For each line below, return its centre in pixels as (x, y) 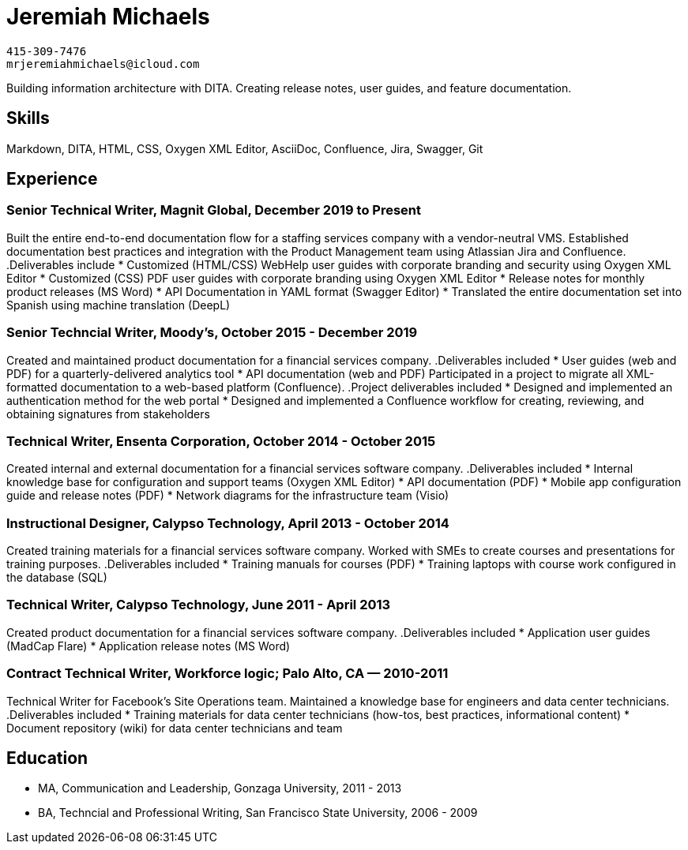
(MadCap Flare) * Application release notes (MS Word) (149, 646)
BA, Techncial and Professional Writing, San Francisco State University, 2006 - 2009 (258, 813)
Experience (52, 179)
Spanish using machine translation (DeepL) (118, 305)
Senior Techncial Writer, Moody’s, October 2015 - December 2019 (212, 333)
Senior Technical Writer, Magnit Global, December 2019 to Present (214, 210)
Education (47, 758)
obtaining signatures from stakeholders (108, 414)
